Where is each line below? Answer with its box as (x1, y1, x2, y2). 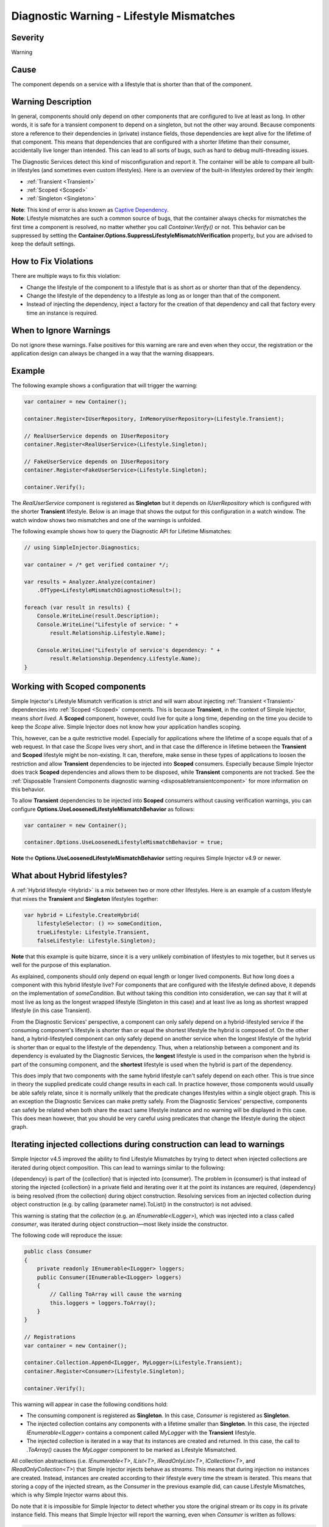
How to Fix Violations (11, 257, 94, 267)
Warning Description (11, 97, 92, 107)
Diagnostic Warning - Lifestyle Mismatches (11, 9, 236, 23)
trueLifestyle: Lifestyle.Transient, (37, 928, 150, 936)
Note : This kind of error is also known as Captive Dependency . (11, 206, 169, 213)
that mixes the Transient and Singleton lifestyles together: (11, 895, 158, 902)
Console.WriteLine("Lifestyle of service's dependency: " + (37, 646, 221, 654)
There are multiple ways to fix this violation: (11, 272, 121, 280)
